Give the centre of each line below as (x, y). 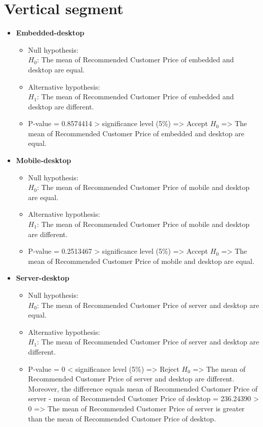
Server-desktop (43, 278)
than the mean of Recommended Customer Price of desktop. (122, 418)
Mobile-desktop (44, 160)
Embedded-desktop (50, 33)
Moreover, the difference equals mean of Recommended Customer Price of (143, 388)
